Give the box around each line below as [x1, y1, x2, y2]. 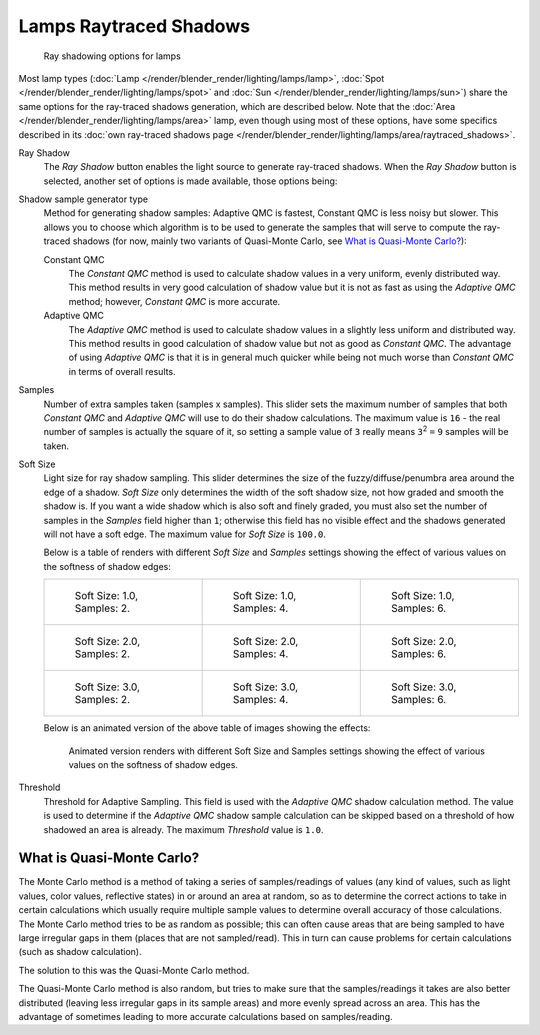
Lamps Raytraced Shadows [18, 15, 250, 37]
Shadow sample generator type [18, 193, 149, 205]
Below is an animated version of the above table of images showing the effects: [43, 722, 371, 734]
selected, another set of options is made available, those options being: [43, 175, 338, 187]
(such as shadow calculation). [18, 946, 142, 958]
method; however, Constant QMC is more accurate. [68, 295, 281, 307]
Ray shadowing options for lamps [43, 50, 182, 62]
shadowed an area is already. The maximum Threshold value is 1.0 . [43, 823, 324, 835]
